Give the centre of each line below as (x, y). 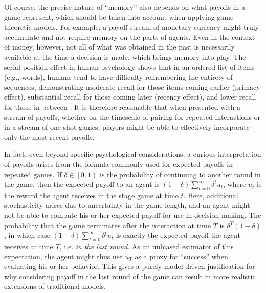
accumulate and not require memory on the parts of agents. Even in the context (130, 36)
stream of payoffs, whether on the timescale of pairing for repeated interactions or (132, 117)
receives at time (29, 246)
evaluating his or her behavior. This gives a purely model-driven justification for (130, 266)
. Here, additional (211, 195)
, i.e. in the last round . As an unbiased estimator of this (147, 246)
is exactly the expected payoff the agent (178, 235)
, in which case (27, 235)
